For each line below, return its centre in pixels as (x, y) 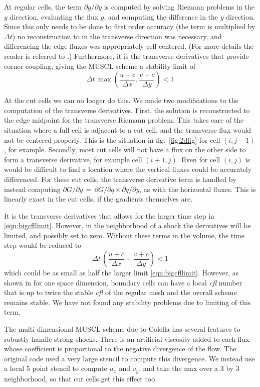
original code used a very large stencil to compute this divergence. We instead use (129, 358)
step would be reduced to (43, 245)
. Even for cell (199, 159)
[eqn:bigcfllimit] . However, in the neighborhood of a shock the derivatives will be (127, 225)
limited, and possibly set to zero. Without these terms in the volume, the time (124, 235)
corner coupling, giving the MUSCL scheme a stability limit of (100, 66)
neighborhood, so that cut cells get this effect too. (81, 378)
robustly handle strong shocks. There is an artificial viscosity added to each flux (127, 338)
